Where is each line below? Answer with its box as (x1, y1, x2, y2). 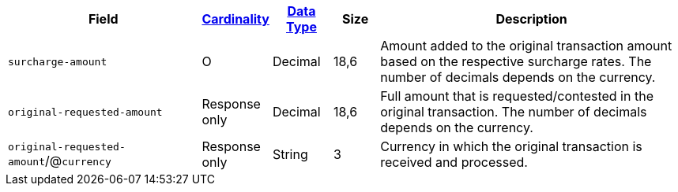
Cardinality (202, 11, 269, 27)
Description (495, 11, 567, 27)
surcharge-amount (8, 55, 107, 68)
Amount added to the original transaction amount (380, 38, 672, 54)
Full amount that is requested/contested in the (380, 88, 654, 104)
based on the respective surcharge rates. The (380, 54, 652, 69)
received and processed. (380, 154, 528, 170)
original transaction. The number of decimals (380, 104, 647, 120)
